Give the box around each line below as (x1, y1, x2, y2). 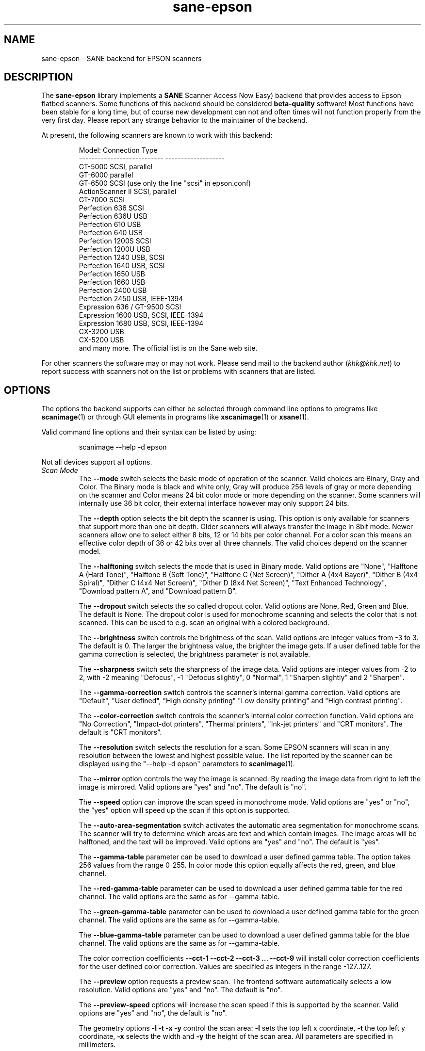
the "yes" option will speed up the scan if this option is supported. (79, 806, 290, 815)
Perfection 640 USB (79, 228, 143, 237)
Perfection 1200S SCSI (79, 237, 151, 245)
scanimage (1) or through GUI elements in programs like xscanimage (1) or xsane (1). (41, 413, 309, 421)
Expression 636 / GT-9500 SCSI (79, 303, 181, 311)
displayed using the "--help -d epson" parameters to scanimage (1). (79, 760, 295, 768)
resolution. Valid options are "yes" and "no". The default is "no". (79, 986, 282, 994)
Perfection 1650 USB (79, 270, 145, 278)
